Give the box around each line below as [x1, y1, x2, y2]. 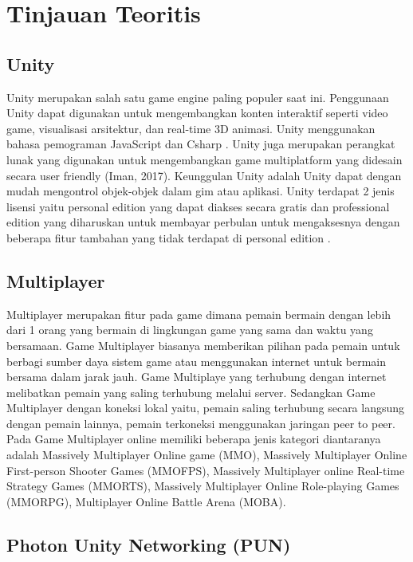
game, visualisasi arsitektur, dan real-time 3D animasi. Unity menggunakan [6, 120, 376, 136]
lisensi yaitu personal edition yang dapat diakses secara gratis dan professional [6, 198, 390, 214]
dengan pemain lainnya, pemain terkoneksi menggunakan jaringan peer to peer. [6, 415, 395, 431]
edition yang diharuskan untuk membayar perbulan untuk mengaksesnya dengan [6, 214, 400, 230]
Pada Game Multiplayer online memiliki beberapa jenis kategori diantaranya [6, 430, 381, 447]
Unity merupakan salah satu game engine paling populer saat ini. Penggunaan [6, 88, 389, 105]
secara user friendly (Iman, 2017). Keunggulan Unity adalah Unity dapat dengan [6, 167, 402, 183]
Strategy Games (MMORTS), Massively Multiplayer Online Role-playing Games [6, 478, 399, 494]
